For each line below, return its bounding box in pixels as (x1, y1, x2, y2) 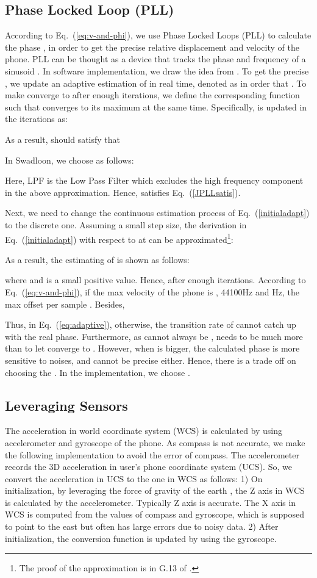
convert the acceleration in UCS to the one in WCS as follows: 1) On (5, 472, 263, 485)
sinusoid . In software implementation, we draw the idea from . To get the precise (5, 64, 309, 77)
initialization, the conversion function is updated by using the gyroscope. (5, 532, 277, 544)
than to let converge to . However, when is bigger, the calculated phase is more (5, 342, 300, 355)
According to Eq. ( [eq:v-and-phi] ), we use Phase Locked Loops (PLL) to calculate (5, 29, 312, 42)
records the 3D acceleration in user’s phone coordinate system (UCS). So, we (5, 460, 292, 473)
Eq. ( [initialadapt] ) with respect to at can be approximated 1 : (5, 231, 233, 245)
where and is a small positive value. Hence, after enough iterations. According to (5, 273, 306, 286)
